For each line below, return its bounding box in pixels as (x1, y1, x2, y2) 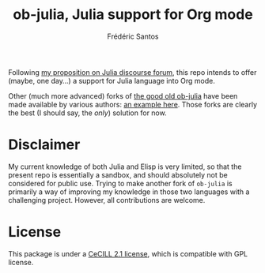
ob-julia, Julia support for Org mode (13, 6, 253, 24)
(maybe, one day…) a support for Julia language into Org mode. (8, 76, 215, 85)
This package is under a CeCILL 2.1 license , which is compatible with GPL (8, 249, 248, 258)
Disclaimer (8, 136, 81, 154)
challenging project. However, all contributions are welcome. (8, 195, 206, 204)
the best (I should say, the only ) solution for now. (8, 108, 168, 118)
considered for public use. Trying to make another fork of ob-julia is (8, 178, 233, 188)
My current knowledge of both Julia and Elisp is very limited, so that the (8, 162, 242, 171)
